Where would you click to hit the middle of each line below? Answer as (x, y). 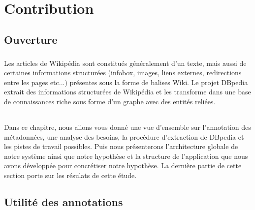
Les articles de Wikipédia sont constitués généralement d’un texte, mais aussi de (125, 63)
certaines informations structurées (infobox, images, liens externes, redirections (123, 73)
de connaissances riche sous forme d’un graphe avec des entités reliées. (110, 101)
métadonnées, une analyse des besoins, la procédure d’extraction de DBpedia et (124, 136)
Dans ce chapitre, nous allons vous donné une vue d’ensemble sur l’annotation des (127, 127)
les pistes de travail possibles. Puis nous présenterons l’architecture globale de (121, 146)
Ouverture (31, 39)
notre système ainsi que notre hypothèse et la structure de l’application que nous (126, 156)
